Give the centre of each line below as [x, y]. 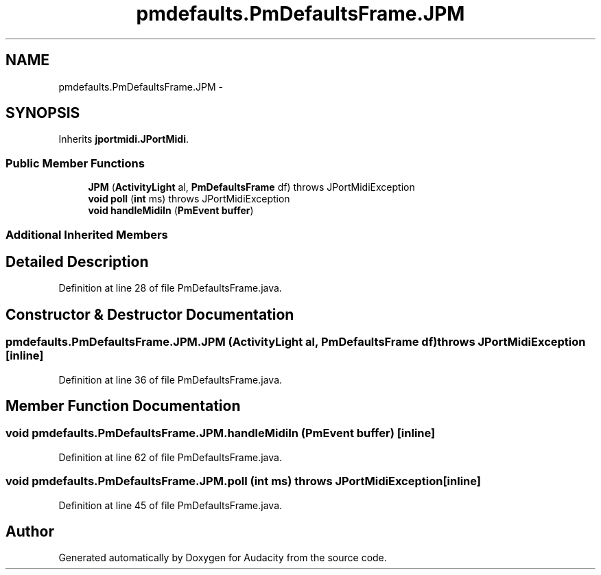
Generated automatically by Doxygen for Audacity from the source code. [223, 558]
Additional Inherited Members [87, 234]
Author [30, 532]
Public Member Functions [75, 163]
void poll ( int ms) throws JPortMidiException [189, 199]
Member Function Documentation [123, 406]
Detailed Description [77, 261]
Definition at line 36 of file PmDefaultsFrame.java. [170, 379]
